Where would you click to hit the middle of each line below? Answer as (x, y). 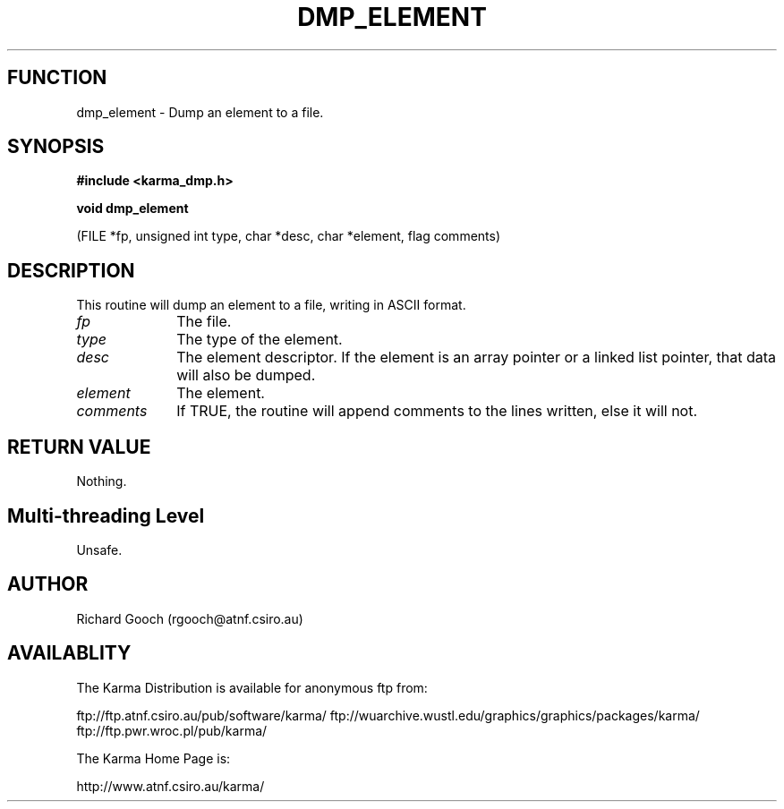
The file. (204, 322)
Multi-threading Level (106, 515)
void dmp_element (132, 209)
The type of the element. (260, 340)
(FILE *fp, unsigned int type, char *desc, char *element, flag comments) (289, 236)
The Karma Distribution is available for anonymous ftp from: (252, 687)
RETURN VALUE (79, 447)
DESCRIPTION (71, 270)
